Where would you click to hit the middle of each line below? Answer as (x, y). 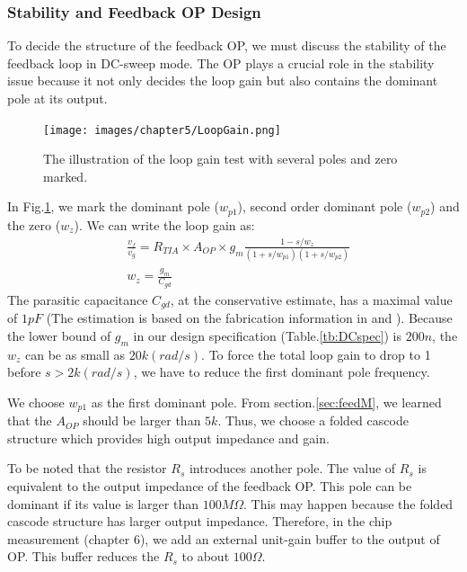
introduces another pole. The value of (292, 468)
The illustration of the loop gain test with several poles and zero (220, 159)
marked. (66, 176)
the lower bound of (59, 335)
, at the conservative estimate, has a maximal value (311, 299)
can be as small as (75, 354)
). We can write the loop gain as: (164, 224)
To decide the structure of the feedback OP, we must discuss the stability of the (227, 45)
